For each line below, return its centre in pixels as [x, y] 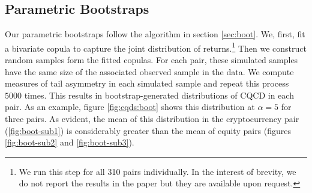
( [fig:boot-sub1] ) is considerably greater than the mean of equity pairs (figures [148, 130]
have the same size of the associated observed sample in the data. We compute [149, 71]
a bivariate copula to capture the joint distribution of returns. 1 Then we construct [156, 47]
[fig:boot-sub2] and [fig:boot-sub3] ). [70, 142]
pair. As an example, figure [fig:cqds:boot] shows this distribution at [130, 107]
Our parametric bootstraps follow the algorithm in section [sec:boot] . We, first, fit [155, 34]
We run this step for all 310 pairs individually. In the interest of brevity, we [157, 171]
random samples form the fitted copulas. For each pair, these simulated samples [151, 60]
